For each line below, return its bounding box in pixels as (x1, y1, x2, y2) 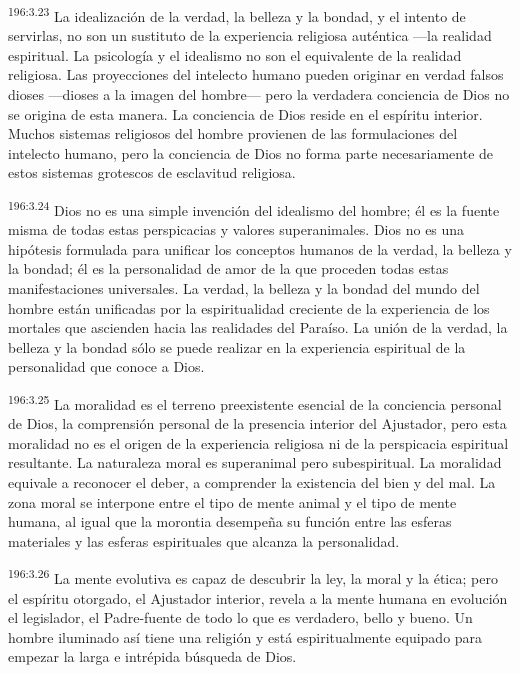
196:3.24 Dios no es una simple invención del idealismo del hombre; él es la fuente (8, 197, 500, 220)
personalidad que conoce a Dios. (8, 356, 205, 377)
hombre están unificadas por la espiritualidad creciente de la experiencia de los (8, 297, 490, 318)
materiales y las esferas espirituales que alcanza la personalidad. (8, 530, 400, 551)
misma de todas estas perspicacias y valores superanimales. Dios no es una (8, 219, 465, 240)
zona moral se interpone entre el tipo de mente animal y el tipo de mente (8, 491, 457, 512)
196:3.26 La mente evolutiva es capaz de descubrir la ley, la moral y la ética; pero (8, 565, 498, 589)
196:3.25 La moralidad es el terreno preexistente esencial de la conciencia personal (8, 391, 502, 414)
